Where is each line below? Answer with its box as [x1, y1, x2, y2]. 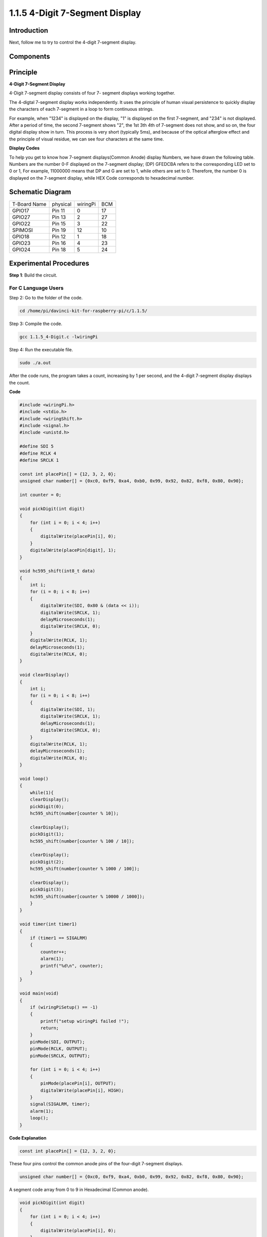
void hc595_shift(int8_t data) [19, 568, 96, 574]
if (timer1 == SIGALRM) [30, 935, 88, 941]
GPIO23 [12, 239, 31, 246]
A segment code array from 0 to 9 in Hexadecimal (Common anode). [9, 1187, 149, 1192]
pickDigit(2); [30, 859, 64, 864]
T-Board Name [12, 200, 46, 207]
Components [9, 52, 50, 60]
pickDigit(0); [30, 804, 64, 809]
